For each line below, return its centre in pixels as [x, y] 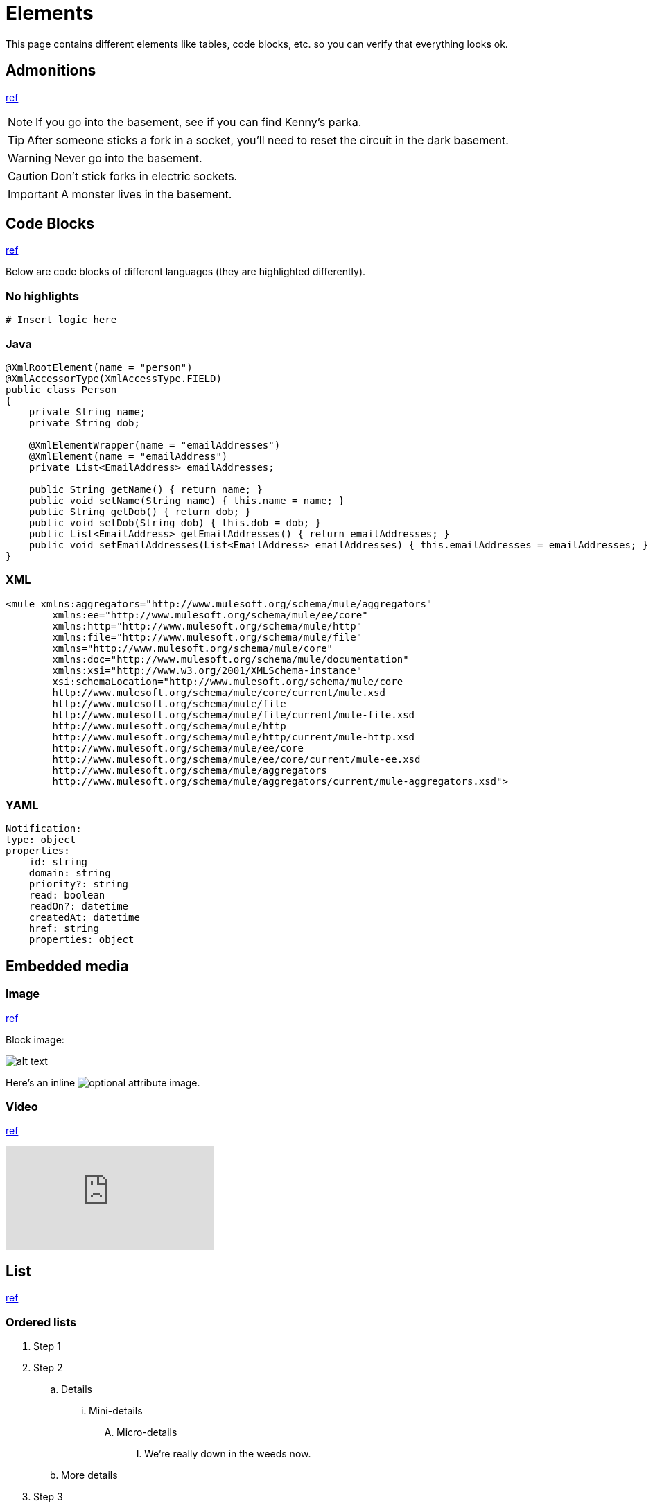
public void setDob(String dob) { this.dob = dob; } [175, 522]
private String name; [87, 411]
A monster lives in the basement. [146, 194]
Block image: [35, 1039]
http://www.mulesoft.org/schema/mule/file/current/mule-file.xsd [234, 714]
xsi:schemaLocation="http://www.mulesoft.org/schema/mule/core [228, 681]
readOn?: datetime [79, 907]
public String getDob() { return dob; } [140, 511]
